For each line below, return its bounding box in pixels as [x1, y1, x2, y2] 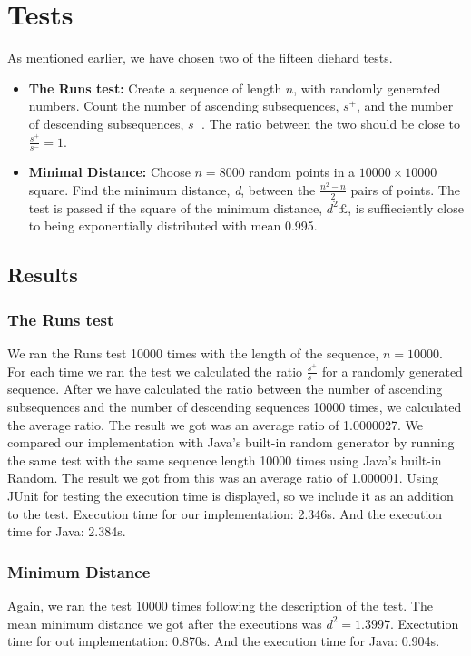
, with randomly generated [293, 78, 441, 97]
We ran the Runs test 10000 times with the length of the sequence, [7, 343, 379, 362]
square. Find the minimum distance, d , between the [28, 180, 316, 199]
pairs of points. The [350, 180, 460, 199]
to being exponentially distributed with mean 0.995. [28, 216, 318, 235]
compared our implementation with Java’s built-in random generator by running [7, 433, 455, 452]
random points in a [249, 162, 356, 181]
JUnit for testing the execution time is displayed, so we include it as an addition [7, 485, 454, 504]
